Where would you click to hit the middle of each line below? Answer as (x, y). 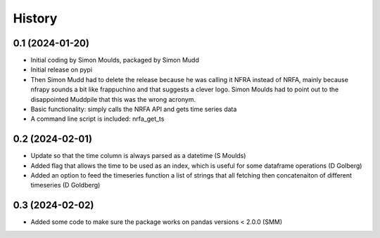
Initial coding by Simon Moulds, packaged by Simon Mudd (115, 60)
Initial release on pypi (62, 70)
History (35, 18)
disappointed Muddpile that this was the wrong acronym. (113, 99)
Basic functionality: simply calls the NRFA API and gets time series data (134, 110)
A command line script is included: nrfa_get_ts (97, 119)
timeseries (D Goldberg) (65, 185)
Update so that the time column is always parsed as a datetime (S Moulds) (138, 156)
